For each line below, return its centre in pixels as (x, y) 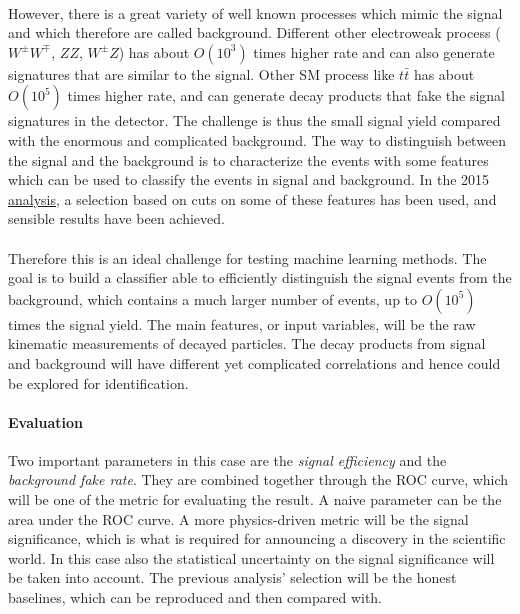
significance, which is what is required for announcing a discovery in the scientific (257, 538)
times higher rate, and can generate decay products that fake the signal (286, 95)
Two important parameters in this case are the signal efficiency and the (227, 459)
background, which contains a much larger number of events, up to (213, 298)
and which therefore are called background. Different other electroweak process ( (254, 32)
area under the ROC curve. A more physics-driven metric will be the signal (238, 518)
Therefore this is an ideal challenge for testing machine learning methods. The (247, 257)
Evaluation (45, 421)
